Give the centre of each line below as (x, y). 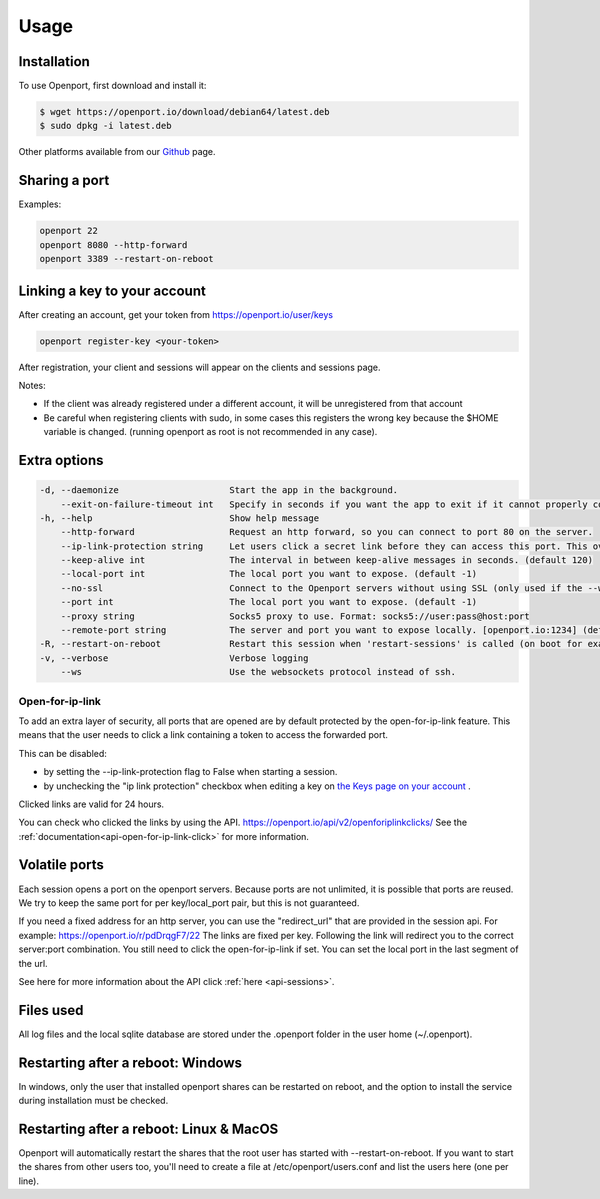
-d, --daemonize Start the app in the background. (219, 490)
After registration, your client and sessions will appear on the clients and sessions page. (199, 367)
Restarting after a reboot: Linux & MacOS (148, 1128)
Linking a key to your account (112, 290)
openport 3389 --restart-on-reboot (126, 259)
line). (29, 1181)
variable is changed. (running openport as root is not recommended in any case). (210, 432)
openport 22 (69, 231)
